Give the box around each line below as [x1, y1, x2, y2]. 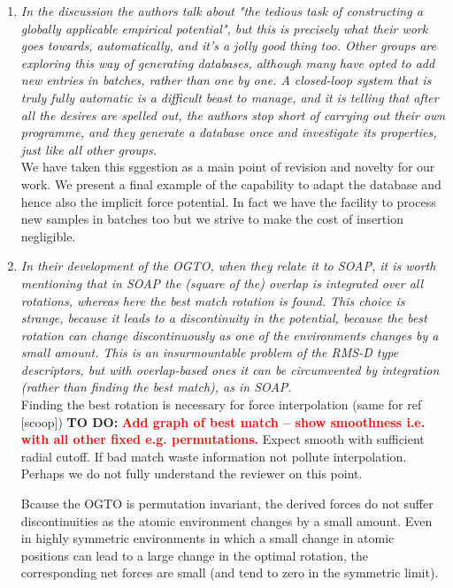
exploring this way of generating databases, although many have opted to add [20, 53, 435, 72]
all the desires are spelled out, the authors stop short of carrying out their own [20, 105, 446, 124]
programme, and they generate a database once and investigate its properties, [20, 123, 437, 141]
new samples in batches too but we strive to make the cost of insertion [20, 210, 403, 228]
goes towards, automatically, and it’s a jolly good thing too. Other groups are [20, 36, 436, 55]
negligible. [20, 226, 76, 245]
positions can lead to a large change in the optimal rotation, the [20, 546, 369, 564]
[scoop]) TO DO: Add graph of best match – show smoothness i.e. [20, 412, 426, 431]
